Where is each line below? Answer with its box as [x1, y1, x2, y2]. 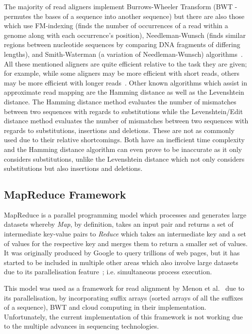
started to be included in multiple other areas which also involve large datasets [4, 257, 238, 267]
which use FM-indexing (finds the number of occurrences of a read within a [4, 20, 228, 31]
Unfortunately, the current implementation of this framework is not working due [4, 311, 243, 321]
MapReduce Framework [4, 187, 126, 202]
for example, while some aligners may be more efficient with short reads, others [4, 68, 240, 78]
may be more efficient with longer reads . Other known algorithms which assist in [4, 77, 248, 87]
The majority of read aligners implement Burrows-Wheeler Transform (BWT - [4, 1, 237, 11]
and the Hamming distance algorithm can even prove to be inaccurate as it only [4, 144, 242, 154]
